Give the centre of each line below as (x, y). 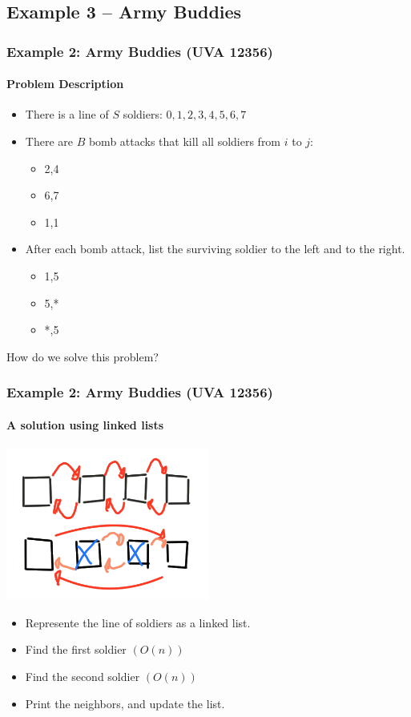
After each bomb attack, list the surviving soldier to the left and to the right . (215, 249)
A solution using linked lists (85, 424)
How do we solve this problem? (83, 356)
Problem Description (65, 84)
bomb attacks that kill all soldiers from (185, 141)
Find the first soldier (76, 649)
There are (49, 141)
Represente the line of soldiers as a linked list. (138, 622)
